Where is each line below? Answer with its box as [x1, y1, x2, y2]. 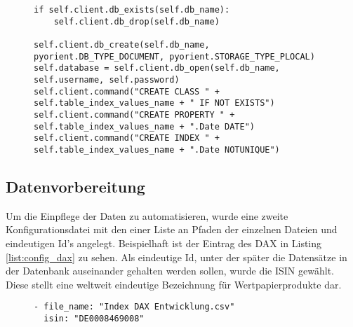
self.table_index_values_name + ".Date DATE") [34, 121, 255, 132]
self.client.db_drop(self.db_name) [53, 16, 220, 27]
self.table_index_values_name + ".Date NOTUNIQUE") [34, 144, 280, 155]
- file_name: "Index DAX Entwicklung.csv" [34, 302, 235, 312]
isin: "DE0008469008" [44, 313, 145, 323]
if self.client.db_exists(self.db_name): [34, 5, 230, 15]
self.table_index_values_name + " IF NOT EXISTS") [34, 98, 275, 109]
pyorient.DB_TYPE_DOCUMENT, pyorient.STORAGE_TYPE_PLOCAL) [34, 51, 315, 62]
